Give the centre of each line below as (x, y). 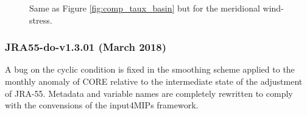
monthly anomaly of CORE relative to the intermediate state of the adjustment (154, 81)
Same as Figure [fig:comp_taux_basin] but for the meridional (145, 8)
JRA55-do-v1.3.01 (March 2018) (86, 47)
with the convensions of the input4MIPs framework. (102, 105)
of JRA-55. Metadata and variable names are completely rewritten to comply (149, 93)
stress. (41, 20)
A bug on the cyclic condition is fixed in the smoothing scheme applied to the (150, 69)
